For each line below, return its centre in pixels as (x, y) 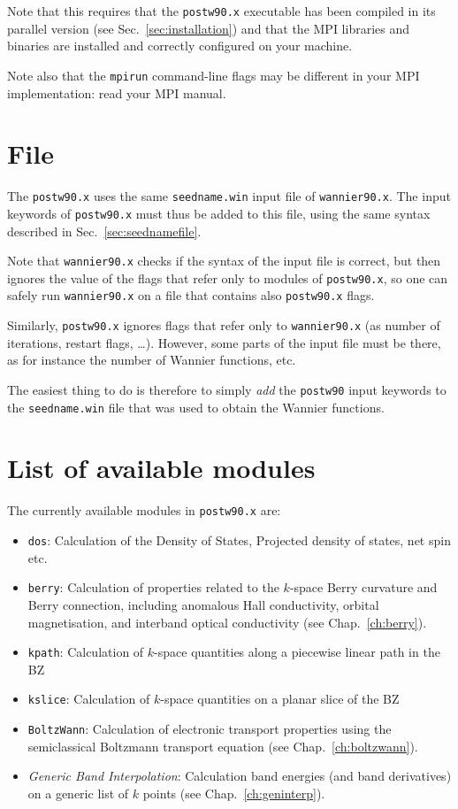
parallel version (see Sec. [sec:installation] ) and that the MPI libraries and (209, 28)
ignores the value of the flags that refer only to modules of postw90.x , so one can (228, 277)
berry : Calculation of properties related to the (153, 587)
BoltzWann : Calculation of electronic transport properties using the (210, 729)
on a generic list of (78, 793)
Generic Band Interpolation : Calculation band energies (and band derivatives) (240, 776)
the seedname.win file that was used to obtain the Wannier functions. (196, 407)
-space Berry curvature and (363, 587)
